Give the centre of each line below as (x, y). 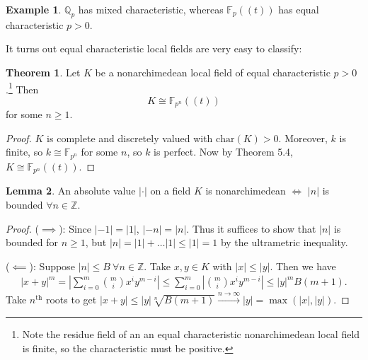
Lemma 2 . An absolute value (71, 191)
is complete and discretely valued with (130, 138)
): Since (75, 228)
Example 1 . (34, 9)
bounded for (32, 242)
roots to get (71, 300)
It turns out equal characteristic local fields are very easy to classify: (154, 48)
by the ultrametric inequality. (284, 242)
